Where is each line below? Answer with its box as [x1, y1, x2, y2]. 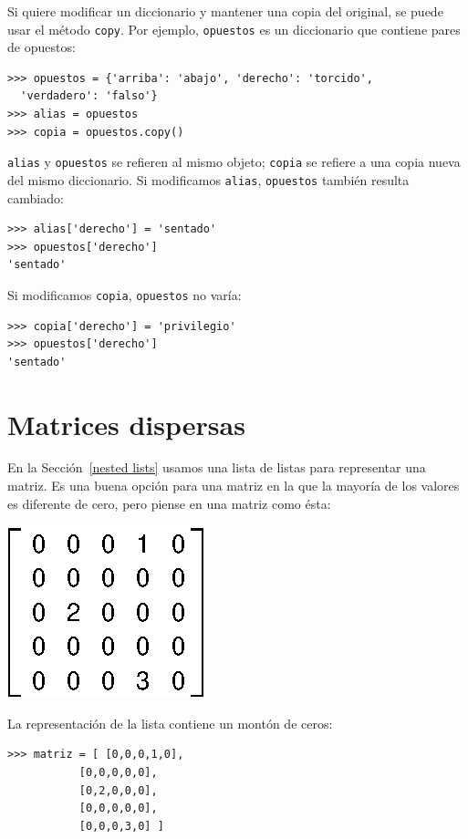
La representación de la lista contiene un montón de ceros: [7, 713, 333, 732]
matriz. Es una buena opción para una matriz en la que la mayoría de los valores [7, 476, 460, 495]
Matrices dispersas [7, 405, 245, 442]
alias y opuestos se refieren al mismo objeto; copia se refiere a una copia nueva [7, 152, 461, 171]
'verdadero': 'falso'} [20, 89, 158, 103]
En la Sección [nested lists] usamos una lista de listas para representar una [7, 458, 426, 477]
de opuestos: [7, 37, 76, 57]
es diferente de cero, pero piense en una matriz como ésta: [7, 493, 331, 513]
